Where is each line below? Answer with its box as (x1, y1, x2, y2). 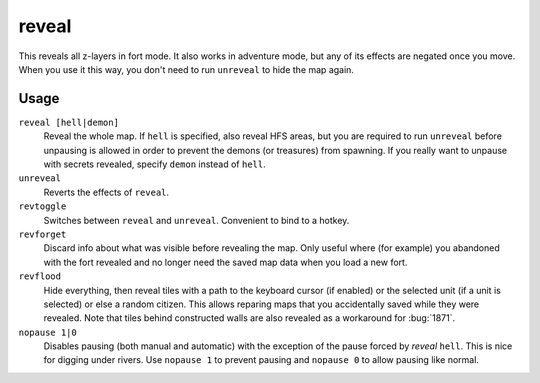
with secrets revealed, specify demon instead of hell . (43, 158, 266, 170)
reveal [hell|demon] (18, 116, 120, 128)
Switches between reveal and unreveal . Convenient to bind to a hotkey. (43, 214, 350, 226)
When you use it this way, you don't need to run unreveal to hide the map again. (18, 63, 355, 75)
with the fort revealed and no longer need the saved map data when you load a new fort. (43, 256, 408, 268)
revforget (18, 228, 67, 240)
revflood (18, 271, 62, 282)
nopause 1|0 (18, 326, 77, 338)
